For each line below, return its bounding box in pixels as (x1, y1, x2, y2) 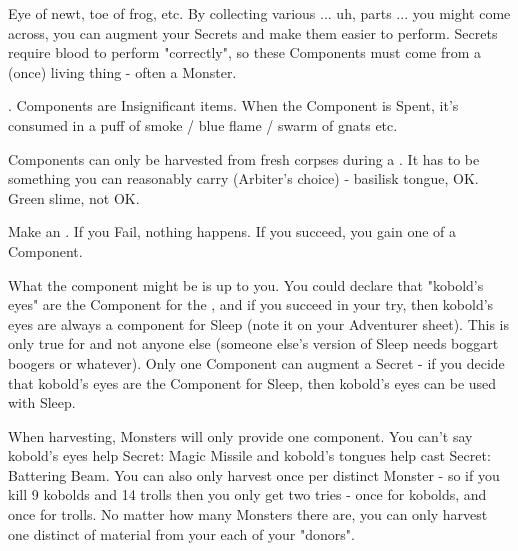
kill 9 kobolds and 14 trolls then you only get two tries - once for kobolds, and (8, 484, 487, 505)
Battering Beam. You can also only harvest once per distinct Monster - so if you (8, 464, 500, 485)
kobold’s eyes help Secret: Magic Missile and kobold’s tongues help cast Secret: (8, 445, 491, 466)
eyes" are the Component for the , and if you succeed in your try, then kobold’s (8, 294, 494, 315)
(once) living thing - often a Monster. (8, 61, 237, 82)
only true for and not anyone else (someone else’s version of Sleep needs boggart (8, 333, 499, 354)
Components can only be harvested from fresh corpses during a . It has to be (8, 148, 480, 169)
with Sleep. (8, 392, 76, 413)
